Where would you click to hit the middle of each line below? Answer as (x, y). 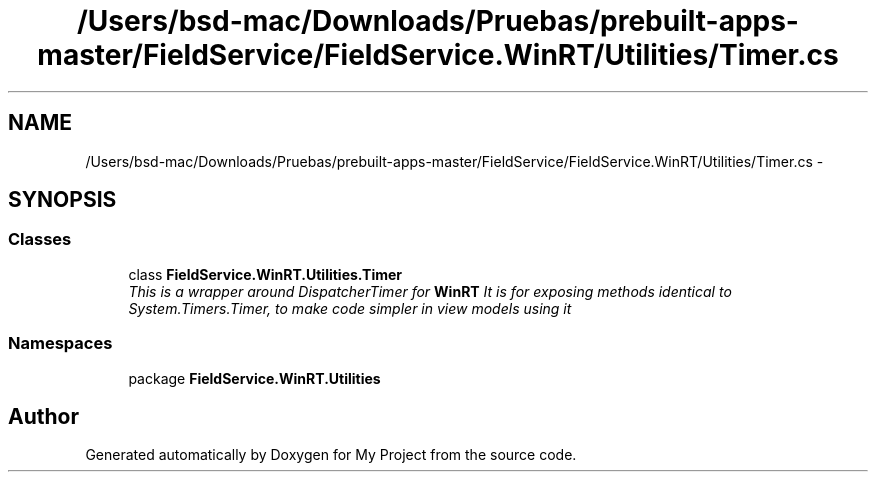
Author (43, 416)
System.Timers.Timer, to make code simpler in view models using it (350, 308)
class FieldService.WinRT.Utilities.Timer (265, 274)
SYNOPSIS (62, 200)
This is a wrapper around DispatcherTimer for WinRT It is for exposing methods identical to (430, 291)
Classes (40, 239)
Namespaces (60, 343)
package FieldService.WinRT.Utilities (254, 378)
